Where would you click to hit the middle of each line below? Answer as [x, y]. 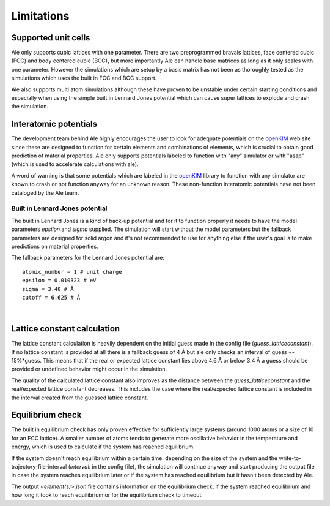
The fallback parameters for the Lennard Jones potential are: [88, 258]
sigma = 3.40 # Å [48, 289]
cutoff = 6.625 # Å [51, 297]
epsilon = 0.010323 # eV [59, 281]
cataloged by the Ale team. [45, 192]
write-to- [290, 458]
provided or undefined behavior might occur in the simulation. [89, 369]
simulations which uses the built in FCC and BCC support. [84, 78]
